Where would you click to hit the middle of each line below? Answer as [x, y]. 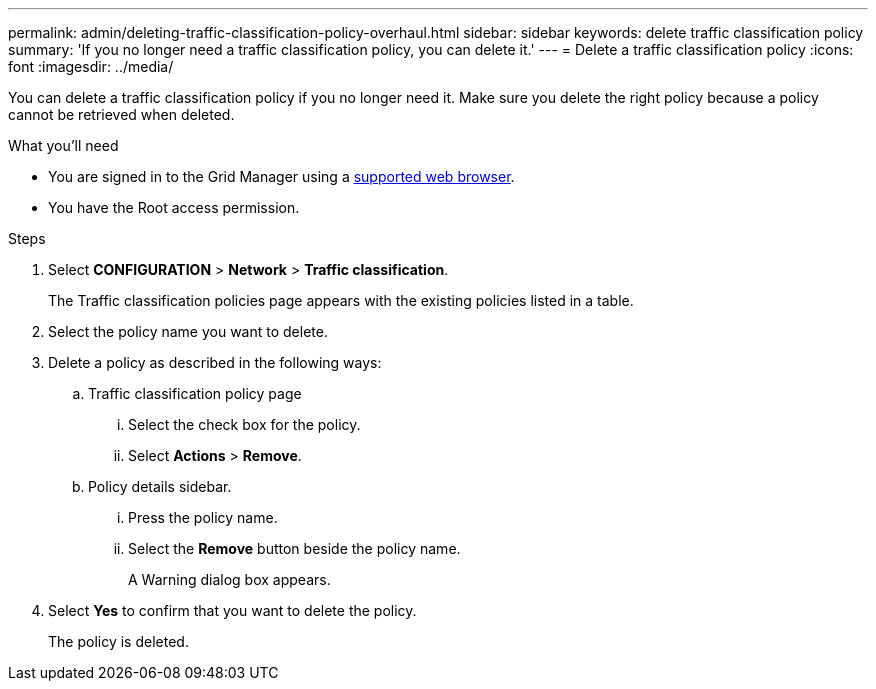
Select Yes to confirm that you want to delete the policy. [232, 610]
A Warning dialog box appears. [229, 579]
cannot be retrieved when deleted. [121, 114]
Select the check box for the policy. [244, 424]
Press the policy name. [203, 517]
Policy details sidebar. [160, 486]
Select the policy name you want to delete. [188, 331]
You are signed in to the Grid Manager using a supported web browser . [281, 176]
